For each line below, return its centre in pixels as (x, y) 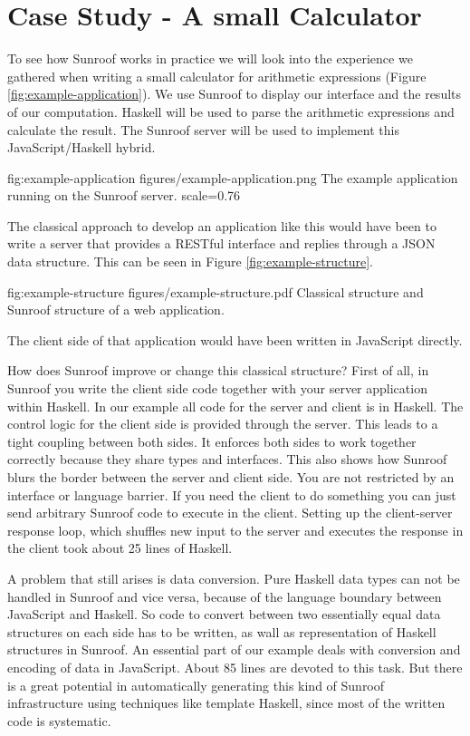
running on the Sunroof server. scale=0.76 (124, 195)
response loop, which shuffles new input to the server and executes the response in (235, 530)
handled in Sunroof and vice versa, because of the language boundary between (225, 596)
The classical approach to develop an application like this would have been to (222, 225)
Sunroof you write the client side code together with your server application (217, 388)
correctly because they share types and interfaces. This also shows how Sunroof (227, 459)
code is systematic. (59, 720)
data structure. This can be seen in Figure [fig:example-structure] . (191, 261)
